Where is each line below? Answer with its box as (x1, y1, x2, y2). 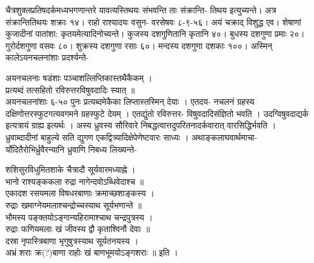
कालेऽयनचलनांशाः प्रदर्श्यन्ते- (5, 51, 89, 64)
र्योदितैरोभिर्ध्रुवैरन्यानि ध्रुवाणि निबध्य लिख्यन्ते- (5, 142, 137, 155)
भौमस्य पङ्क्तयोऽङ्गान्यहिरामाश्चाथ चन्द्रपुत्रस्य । (5, 210, 153, 223)
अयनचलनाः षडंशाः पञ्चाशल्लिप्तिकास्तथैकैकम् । (5, 71, 153, 84)
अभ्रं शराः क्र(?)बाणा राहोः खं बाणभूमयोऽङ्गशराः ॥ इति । (5, 246, 178, 259)
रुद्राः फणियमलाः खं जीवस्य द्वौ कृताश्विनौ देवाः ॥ (5, 222, 150, 235)
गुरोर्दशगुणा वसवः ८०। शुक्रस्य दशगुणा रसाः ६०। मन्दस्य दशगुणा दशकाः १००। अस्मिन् (5, 39, 273, 52)
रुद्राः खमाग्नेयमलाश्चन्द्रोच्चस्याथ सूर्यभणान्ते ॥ (5, 198, 142, 211)
